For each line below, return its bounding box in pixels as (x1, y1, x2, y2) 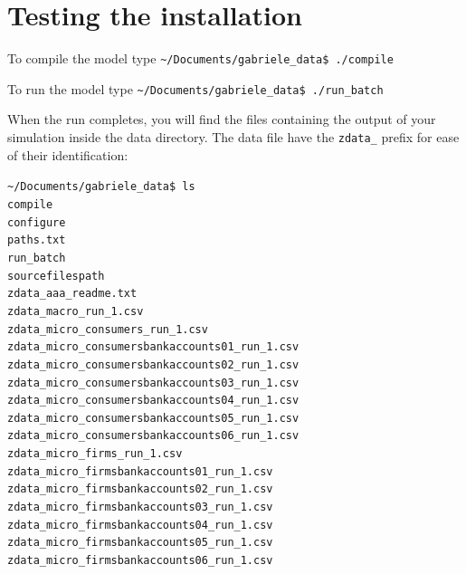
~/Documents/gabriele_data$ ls (7, 180, 195, 194)
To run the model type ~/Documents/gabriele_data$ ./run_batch (7, 79, 384, 98)
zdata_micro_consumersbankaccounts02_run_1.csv (7, 358, 300, 371)
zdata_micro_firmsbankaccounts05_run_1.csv (7, 536, 273, 550)
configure (7, 215, 66, 229)
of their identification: (7, 145, 128, 164)
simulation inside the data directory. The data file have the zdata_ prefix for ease (7, 128, 460, 147)
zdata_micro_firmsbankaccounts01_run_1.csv (7, 464, 273, 478)
